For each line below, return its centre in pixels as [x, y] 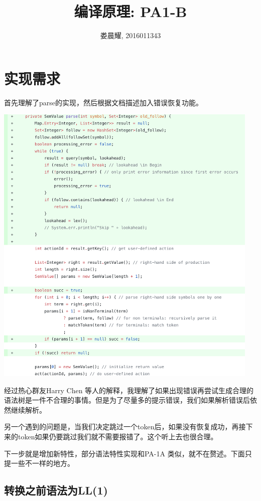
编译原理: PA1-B [130, 11]
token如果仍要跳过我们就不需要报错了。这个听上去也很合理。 [118, 436]
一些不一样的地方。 [42, 463]
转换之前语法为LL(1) [56, 490]
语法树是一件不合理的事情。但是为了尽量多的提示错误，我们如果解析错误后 [127, 400]
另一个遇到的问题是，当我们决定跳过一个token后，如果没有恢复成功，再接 [125, 427]
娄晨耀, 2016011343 [130, 35]
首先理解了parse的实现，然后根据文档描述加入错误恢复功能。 [104, 102]
